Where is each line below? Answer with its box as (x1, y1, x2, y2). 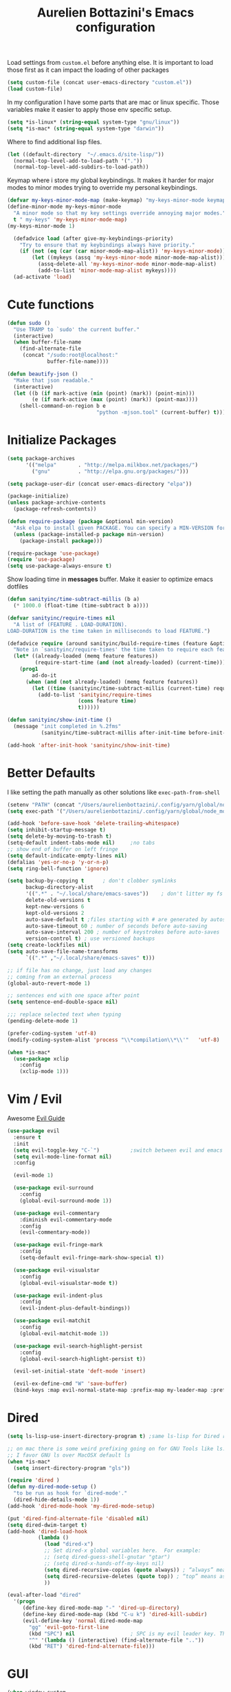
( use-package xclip (13, 1055, 69, 1062)
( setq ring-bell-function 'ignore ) (7, 865, 109, 872)
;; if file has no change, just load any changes (7, 967, 153, 974)
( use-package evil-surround (13, 1185, 94, 1192)
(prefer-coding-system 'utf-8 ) (7, 1030, 97, 1036)
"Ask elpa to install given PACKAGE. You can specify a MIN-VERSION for (13, 524, 226, 531)
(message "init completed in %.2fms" (13, 723, 122, 730)
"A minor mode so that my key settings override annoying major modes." (13, 210, 226, 217)
